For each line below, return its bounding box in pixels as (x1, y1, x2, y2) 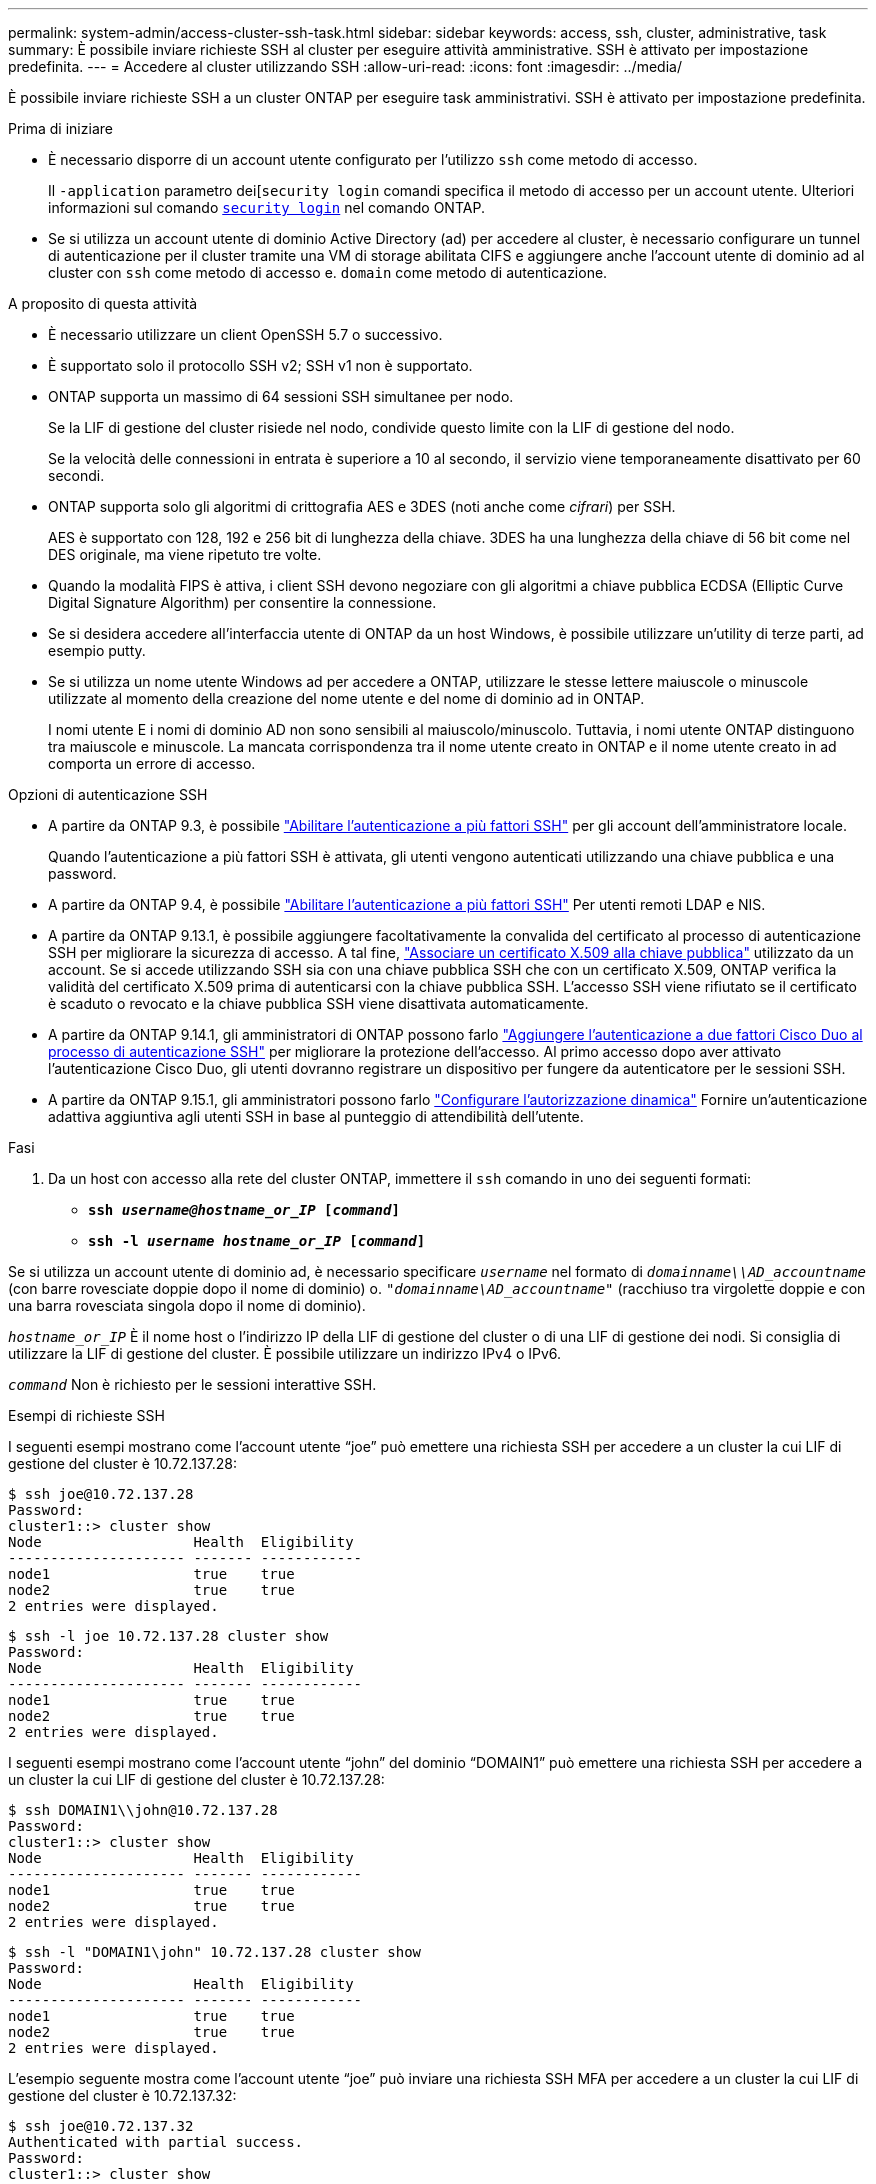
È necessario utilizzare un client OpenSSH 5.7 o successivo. (48, 326, 443, 343)
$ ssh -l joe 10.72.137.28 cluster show (8, 1628, 329, 1644)
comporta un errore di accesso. (48, 755, 256, 772)
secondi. (48, 467, 105, 484)
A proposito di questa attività (8, 295, 198, 312)
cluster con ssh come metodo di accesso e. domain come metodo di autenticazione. (48, 264, 608, 281)
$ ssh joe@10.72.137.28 (8, 1486, 194, 1502)
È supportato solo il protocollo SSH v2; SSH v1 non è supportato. (48, 357, 473, 374)
